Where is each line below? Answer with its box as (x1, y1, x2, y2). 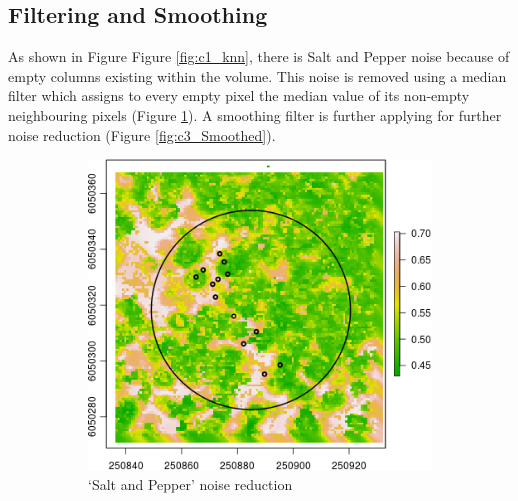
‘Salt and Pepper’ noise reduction (88, 473, 293, 494)
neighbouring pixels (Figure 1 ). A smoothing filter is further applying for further (8, 104, 502, 125)
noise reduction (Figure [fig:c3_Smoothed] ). (8, 124, 276, 145)
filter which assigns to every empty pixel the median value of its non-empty (8, 85, 470, 106)
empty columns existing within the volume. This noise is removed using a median (8, 65, 507, 86)
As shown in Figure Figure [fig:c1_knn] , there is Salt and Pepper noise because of (8, 46, 510, 67)
